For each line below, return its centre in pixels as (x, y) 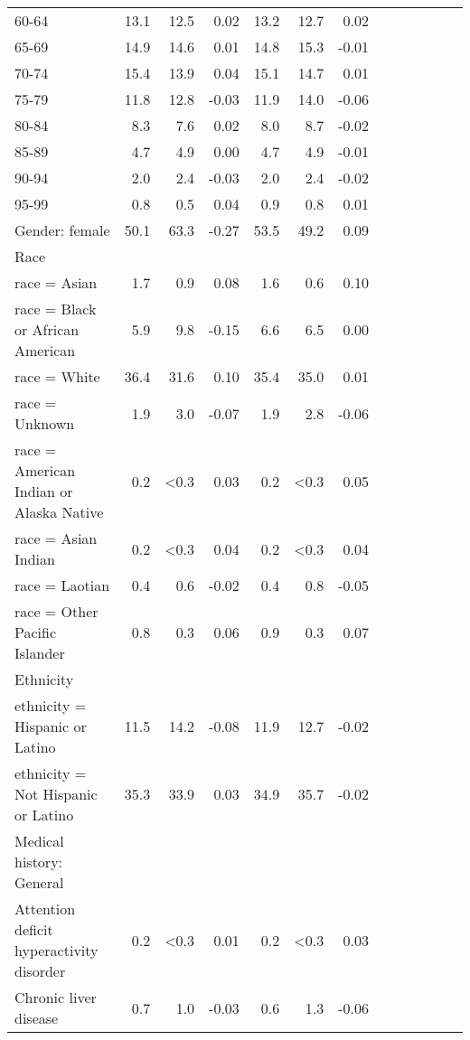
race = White (57, 376)
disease (37, 1018)
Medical (39, 841)
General (39, 882)
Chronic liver (56, 997)
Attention (45, 909)
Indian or (44, 491)
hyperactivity (56, 950)
